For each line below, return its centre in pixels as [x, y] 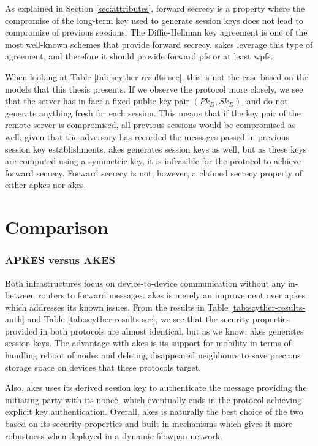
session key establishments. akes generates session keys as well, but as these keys [156, 149]
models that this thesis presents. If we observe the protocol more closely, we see [154, 89]
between [20, 295]
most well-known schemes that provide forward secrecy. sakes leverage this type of [159, 44]
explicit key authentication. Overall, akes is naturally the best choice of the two [154, 411]
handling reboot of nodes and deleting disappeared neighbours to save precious [153, 355]
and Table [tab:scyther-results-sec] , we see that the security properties [159, 319]
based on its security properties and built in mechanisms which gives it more [149, 424]
